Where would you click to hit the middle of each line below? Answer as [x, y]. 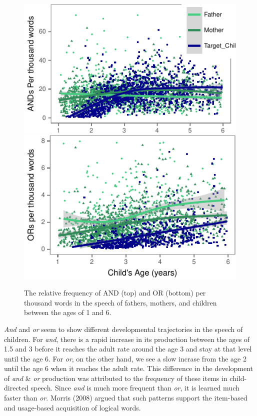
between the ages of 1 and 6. [68, 312]
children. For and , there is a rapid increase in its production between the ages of [127, 339]
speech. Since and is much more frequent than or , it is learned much [135, 388]
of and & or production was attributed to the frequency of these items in [116, 378]
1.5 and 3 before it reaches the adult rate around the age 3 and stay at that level [128, 349]
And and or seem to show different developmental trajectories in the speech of [123, 329]
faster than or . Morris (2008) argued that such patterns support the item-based [126, 398]
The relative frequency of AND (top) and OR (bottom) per [115, 293]
